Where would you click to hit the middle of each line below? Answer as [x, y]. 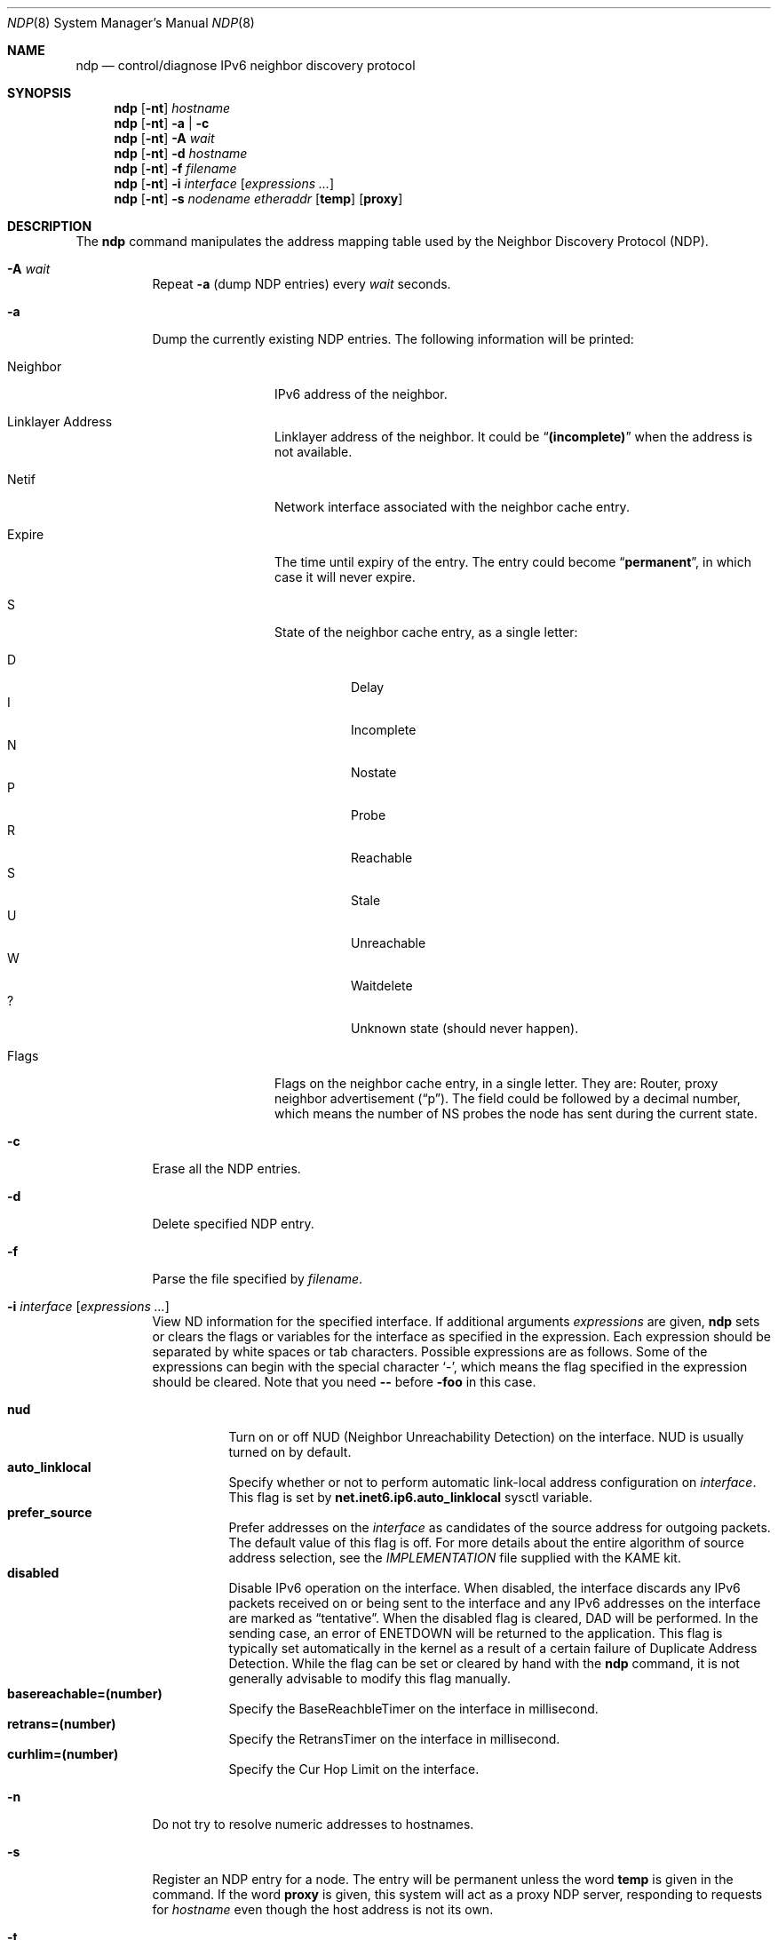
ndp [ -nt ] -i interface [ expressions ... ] [224, 183]
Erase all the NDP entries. [226, 1169]
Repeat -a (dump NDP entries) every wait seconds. [302, 284]
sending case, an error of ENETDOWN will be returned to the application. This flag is [476, 1633]
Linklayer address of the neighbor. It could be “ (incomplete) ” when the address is [514, 437]
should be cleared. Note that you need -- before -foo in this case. [344, 1382]
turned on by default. [290, 1452]
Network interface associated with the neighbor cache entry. [452, 507]
